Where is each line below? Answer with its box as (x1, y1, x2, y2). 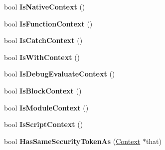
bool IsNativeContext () (4, 1, 85, 11)
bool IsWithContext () (4, 51, 80, 62)
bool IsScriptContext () (4, 119, 83, 129)
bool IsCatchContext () (4, 35, 83, 45)
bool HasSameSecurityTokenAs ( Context (4, 135, 141, 146)
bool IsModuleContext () (4, 102, 89, 112)
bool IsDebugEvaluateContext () (4, 68, 115, 79)
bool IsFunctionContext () (4, 18, 93, 28)
